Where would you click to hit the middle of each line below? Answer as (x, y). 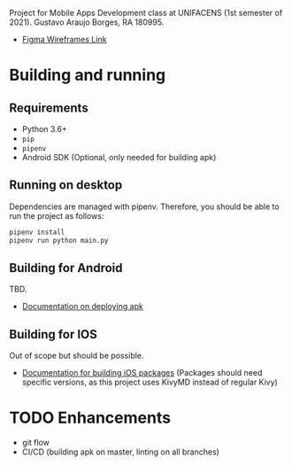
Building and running (88, 75)
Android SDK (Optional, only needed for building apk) (119, 157)
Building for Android (66, 268)
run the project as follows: (57, 215)
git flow (36, 443)
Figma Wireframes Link (64, 39)
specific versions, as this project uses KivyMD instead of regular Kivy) (150, 382)
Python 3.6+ (45, 129)
